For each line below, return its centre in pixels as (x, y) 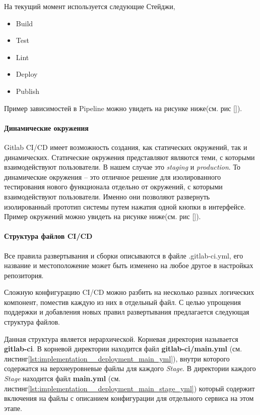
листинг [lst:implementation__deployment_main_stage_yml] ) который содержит (129, 388)
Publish (27, 91)
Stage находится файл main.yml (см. (62, 378)
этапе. (13, 408)
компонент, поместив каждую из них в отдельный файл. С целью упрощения (123, 302)
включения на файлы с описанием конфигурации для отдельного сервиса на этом (129, 398)
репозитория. (24, 275)
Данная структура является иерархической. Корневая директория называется (121, 339)
